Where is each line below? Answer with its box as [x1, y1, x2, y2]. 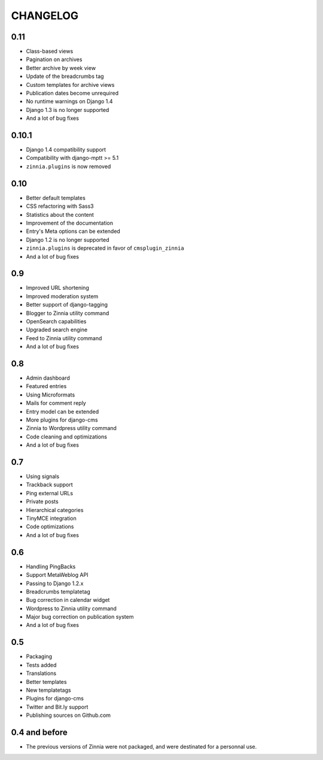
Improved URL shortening [26, 284, 89, 292]
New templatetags [26, 686, 71, 694]
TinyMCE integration [26, 515, 77, 522]
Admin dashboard [26, 374, 70, 381]
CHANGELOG [11, 9, 79, 22]
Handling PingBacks [26, 563, 76, 570]
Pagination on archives [26, 56, 83, 63]
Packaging [26, 653, 53, 660]
